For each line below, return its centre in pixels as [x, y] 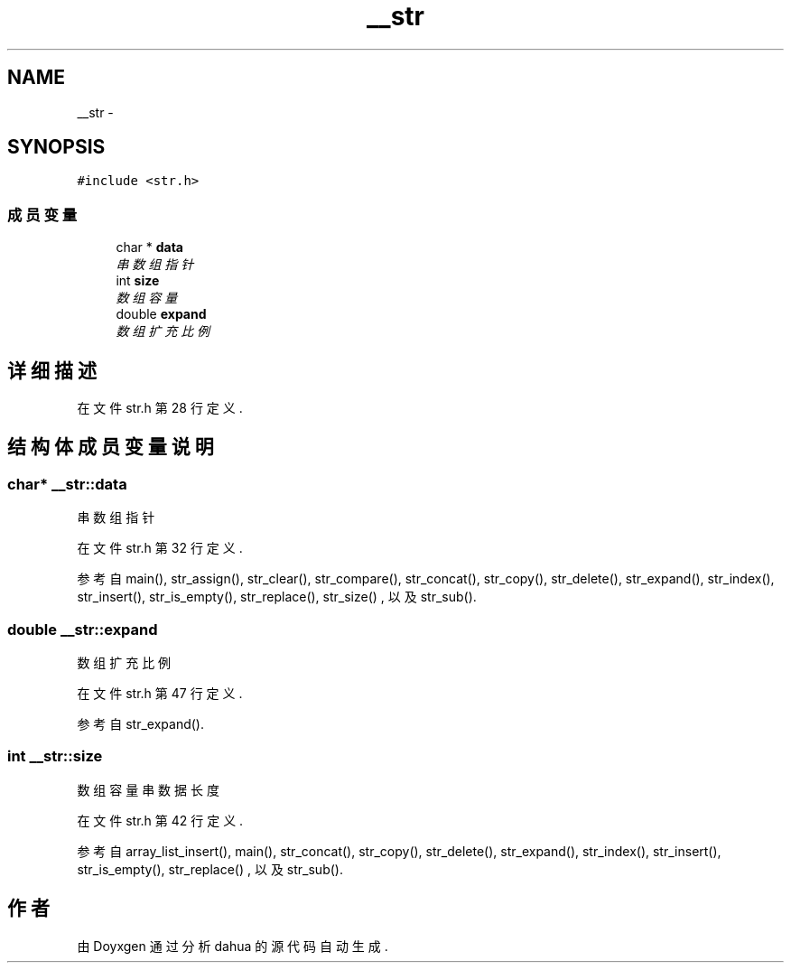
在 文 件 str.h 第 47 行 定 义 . [160, 693]
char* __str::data [67, 484]
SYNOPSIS [56, 147]
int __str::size [55, 756]
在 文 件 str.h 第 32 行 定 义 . [160, 548]
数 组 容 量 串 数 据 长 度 [148, 789]
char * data [149, 247]
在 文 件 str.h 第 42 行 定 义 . [160, 820]
